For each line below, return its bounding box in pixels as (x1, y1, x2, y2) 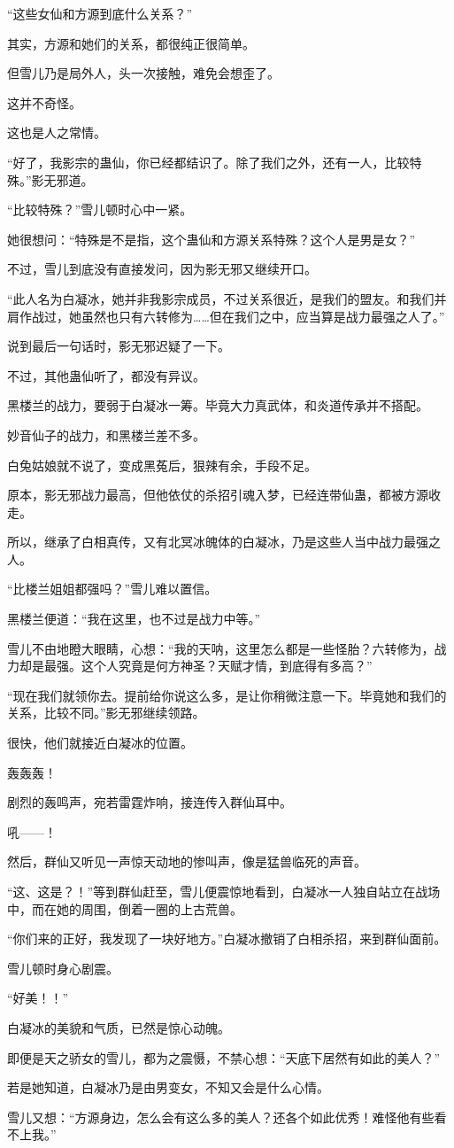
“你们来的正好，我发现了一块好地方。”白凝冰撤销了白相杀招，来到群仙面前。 (7, 929, 447, 948)
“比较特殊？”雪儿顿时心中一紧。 (7, 200, 193, 219)
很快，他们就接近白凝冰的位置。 (7, 733, 193, 752)
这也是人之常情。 (7, 123, 106, 142)
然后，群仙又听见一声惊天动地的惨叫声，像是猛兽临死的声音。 (7, 852, 366, 871)
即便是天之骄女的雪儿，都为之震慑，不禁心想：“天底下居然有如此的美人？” (7, 1048, 441, 1067)
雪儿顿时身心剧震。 (7, 958, 119, 977)
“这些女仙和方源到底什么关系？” (7, 4, 193, 22)
